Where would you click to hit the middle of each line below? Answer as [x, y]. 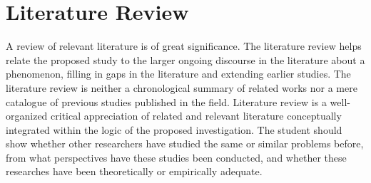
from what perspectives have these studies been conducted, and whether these [176, 157]
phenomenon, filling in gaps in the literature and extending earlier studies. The [178, 74]
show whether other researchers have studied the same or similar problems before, [185, 143]
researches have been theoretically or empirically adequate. [134, 171]
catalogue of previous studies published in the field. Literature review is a [166, 101]
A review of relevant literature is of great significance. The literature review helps [184, 46]
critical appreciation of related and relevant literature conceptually [196, 116]
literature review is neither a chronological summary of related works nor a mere [182, 87]
